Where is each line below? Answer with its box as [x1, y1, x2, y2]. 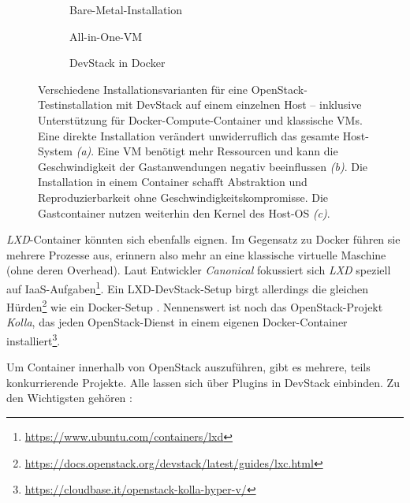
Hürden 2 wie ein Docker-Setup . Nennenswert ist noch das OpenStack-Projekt [6, 296, 383, 315]
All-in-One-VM [69, 28, 143, 44]
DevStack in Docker [69, 54, 166, 71]
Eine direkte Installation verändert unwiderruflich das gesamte [38, 127, 340, 143]
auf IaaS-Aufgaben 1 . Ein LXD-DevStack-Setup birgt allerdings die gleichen [6, 278, 369, 296]
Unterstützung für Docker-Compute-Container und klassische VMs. [38, 111, 363, 128]
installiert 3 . [6, 330, 61, 348]
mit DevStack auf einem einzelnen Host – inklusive [116, 96, 362, 113]
